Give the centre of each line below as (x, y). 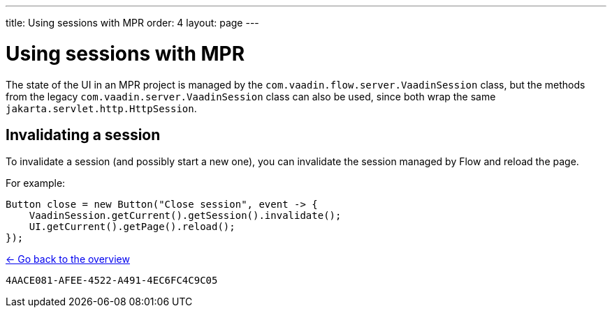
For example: (36, 183)
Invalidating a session (83, 135)
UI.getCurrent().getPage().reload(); (132, 227)
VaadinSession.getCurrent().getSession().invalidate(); (185, 216)
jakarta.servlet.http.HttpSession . (101, 108)
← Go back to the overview (68, 259)
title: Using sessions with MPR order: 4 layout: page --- (132, 23)
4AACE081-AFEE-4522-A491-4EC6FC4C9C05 (112, 281)
